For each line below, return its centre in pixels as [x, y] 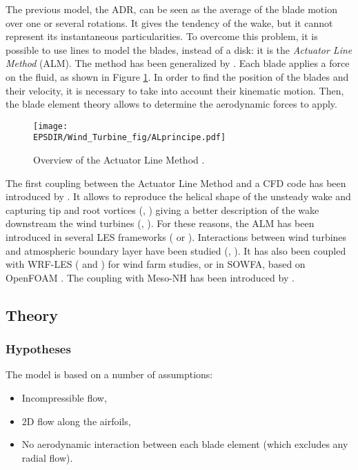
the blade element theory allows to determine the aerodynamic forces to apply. [171, 104]
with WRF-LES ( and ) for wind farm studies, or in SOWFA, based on [156, 264]
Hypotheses [38, 349]
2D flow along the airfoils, [76, 421]
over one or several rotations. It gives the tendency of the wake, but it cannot [169, 22]
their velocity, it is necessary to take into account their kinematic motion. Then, [175, 90]
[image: [51, 126]
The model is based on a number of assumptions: [109, 374]
